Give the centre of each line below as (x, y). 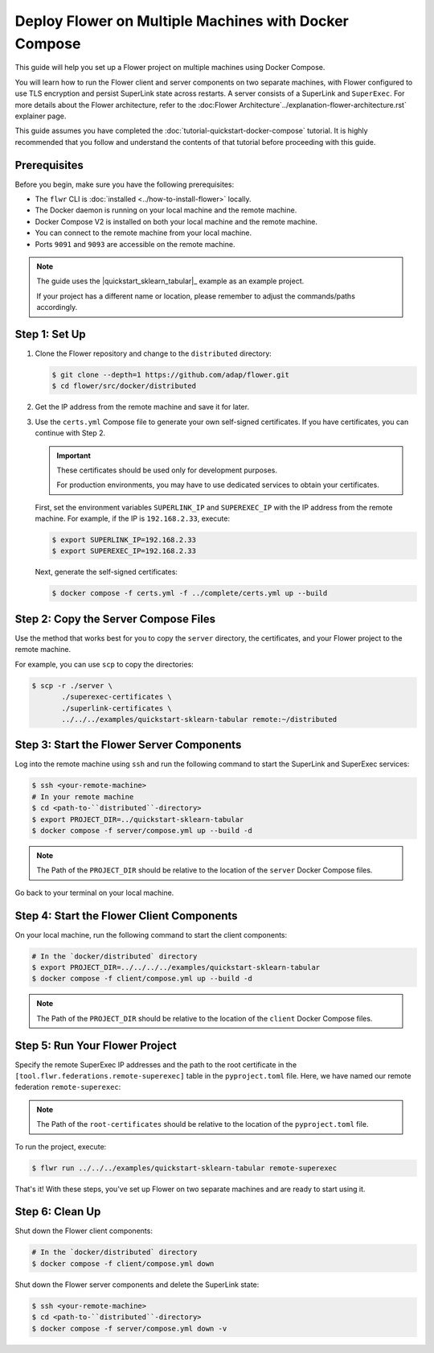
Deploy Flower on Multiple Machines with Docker (182, 21)
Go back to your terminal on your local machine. (94, 893)
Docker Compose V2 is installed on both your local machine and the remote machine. (176, 221)
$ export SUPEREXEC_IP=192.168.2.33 (124, 551)
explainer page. (41, 116)
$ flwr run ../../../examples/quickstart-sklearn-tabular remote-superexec (184, 1168)
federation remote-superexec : (68, 1087)
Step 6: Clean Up (58, 1212)
